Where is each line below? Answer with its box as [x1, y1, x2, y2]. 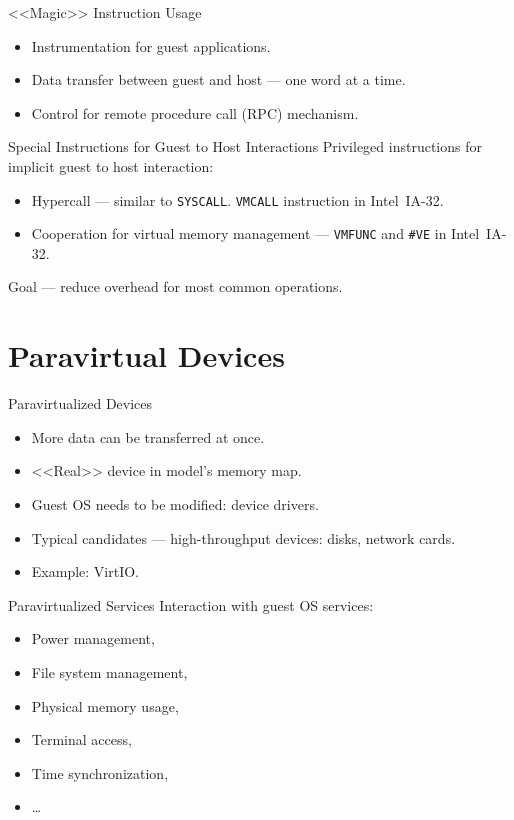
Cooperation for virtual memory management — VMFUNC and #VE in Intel [31, 223, 480, 244]
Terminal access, [31, 729, 132, 750]
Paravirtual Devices [8, 335, 285, 376]
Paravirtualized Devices [8, 393, 153, 414]
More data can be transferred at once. [31, 426, 265, 447]
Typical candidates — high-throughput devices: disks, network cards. [31, 527, 456, 548]
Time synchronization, [31, 762, 169, 783]
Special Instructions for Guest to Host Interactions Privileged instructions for [8, 136, 482, 157]
